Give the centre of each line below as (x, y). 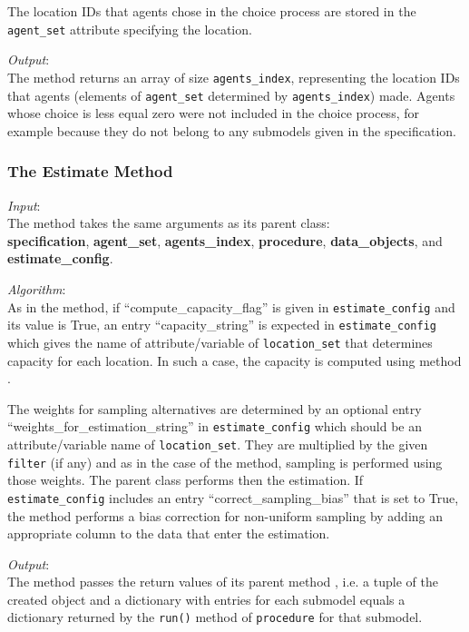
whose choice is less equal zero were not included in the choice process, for (213, 113)
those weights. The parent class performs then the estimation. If (186, 480)
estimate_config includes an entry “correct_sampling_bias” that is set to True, (233, 497)
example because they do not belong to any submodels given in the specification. (232, 130)
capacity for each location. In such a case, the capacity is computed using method (234, 360)
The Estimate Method (90, 171)
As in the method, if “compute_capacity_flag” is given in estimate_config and (231, 306)
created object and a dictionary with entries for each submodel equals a (206, 599)
